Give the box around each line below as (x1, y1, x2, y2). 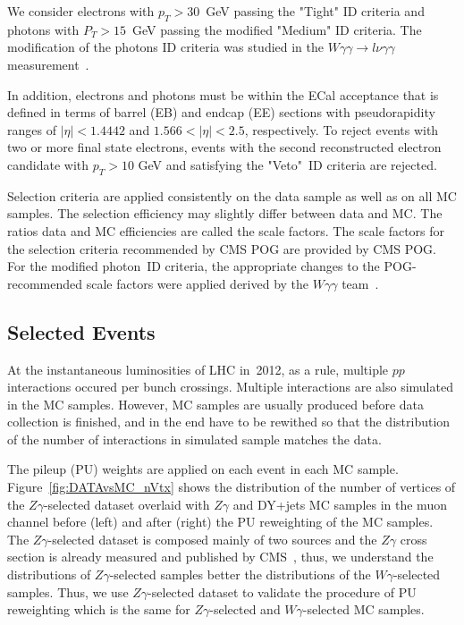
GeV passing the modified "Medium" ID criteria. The (132, 20, 422, 38)
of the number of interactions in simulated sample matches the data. (7, 429, 382, 448)
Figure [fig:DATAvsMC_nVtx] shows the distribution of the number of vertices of (7, 477, 456, 496)
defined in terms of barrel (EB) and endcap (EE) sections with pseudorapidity (7, 103, 435, 122)
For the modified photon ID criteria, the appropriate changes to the (7, 257, 380, 275)
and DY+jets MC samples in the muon (232, 494, 447, 513)
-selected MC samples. (302, 600, 425, 619)
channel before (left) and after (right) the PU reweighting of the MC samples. (7, 512, 434, 531)
